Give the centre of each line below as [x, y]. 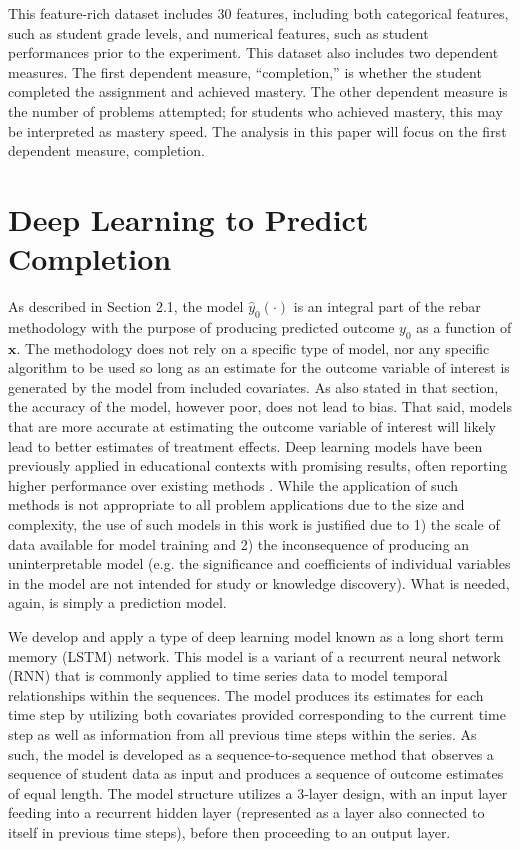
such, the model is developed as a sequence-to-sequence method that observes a [251, 753]
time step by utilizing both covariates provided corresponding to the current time [257, 714]
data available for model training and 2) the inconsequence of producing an [239, 543]
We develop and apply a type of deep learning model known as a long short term [256, 635]
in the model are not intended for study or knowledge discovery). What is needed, [259, 582]
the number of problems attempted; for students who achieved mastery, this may [255, 110]
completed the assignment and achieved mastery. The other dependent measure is [258, 91]
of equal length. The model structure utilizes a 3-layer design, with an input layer [258, 792]
